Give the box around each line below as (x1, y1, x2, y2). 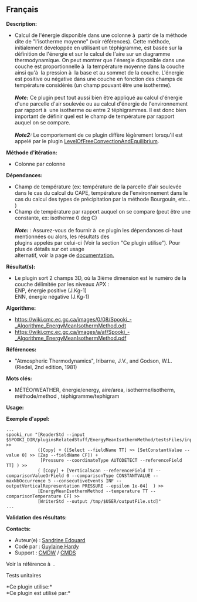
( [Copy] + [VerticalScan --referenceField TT (37, 468, 154, 474)
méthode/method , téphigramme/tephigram (14, 393, 120, 400)
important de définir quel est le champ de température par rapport (14, 113, 175, 120)
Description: (6, 20, 37, 27)
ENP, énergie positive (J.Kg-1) (14, 287, 87, 294)
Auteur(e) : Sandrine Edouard (14, 536, 86, 543)
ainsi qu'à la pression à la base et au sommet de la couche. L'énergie (14, 69, 184, 76)
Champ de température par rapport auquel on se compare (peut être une (14, 208, 191, 215)
